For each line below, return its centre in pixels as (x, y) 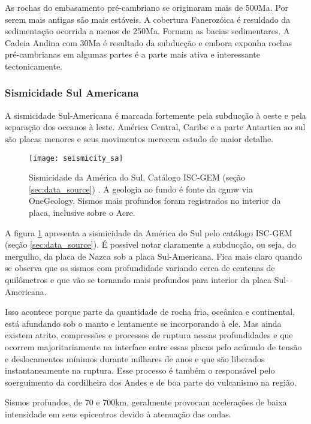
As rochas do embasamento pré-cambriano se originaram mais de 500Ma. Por (147, 7)
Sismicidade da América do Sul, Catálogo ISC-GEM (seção (137, 177)
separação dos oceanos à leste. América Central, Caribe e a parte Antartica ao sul (155, 127)
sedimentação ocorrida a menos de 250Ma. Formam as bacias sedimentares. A (147, 31)
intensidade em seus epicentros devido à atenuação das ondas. (118, 414)
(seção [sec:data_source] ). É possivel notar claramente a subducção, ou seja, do (150, 244)
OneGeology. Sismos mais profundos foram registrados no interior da (155, 201)
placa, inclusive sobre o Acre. (82, 212)
